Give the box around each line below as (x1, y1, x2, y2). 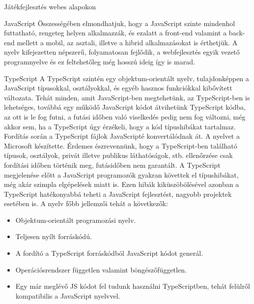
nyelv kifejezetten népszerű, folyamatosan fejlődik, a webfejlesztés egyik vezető (4, 47, 240, 57)
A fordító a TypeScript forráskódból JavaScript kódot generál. (15, 248, 203, 258)
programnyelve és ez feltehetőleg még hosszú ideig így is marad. (4, 56, 195, 66)
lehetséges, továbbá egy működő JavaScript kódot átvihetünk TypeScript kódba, (4, 102, 246, 112)
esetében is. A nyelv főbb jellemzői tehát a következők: (4, 198, 168, 209)
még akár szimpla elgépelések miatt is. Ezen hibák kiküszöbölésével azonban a (4, 179, 239, 189)
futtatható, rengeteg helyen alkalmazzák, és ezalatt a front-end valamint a (4, 28, 227, 38)
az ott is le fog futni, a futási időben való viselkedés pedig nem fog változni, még (4, 111, 246, 122)
